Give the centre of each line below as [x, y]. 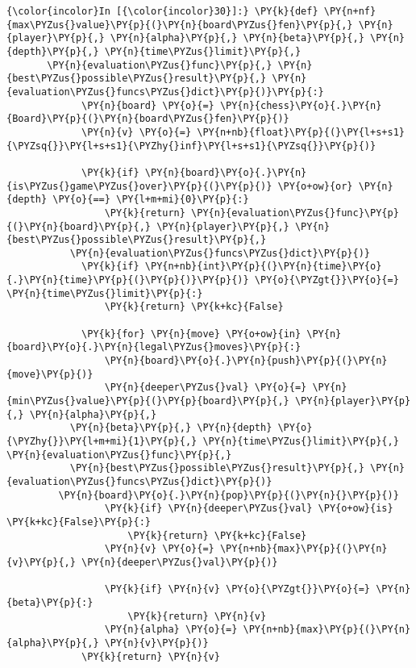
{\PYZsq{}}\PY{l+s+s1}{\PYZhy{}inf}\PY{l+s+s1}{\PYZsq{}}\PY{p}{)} [191, 146]
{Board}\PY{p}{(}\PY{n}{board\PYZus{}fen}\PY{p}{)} [148, 119]
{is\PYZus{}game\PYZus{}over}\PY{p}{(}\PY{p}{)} [139, 186]
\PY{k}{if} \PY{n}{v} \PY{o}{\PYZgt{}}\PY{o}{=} [237, 589]
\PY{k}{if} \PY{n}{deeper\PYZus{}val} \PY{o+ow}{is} [249, 509]
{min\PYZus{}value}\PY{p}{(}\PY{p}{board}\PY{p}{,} [148, 401]
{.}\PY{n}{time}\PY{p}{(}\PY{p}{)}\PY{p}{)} [128, 280]
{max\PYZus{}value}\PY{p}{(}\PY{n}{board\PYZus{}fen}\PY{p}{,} [180, 25]
